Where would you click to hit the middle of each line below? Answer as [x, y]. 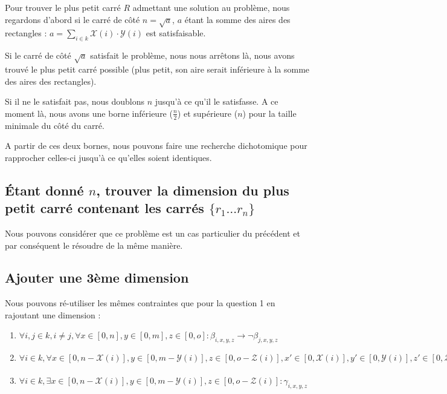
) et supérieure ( [207, 113]
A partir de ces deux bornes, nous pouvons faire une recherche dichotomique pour [156, 146]
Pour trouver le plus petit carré [63, 7]
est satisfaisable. [176, 33]
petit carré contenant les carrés [105, 208]
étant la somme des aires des [237, 19]
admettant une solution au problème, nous [211, 7]
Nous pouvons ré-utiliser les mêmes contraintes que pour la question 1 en [140, 303]
